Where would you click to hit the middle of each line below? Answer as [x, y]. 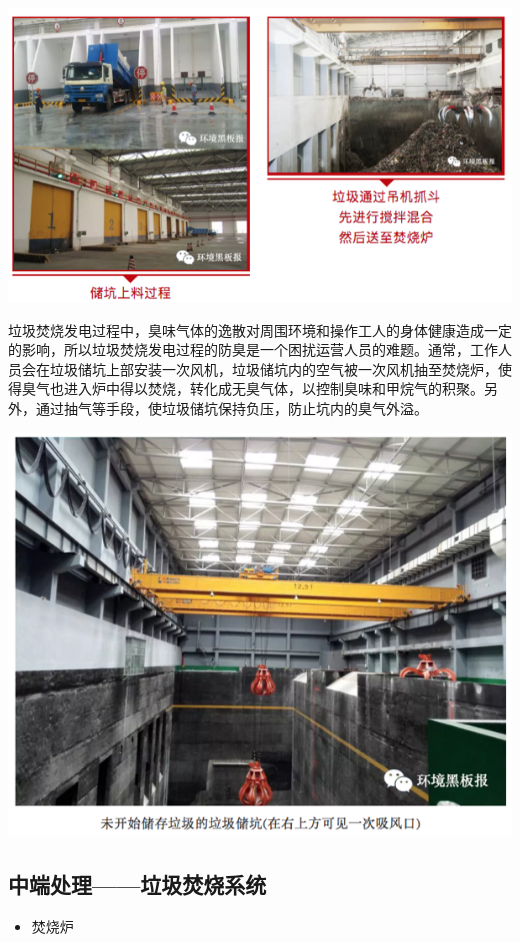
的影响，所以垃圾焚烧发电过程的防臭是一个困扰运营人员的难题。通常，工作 [253, 349]
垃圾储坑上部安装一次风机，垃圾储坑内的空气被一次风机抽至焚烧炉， [273, 368]
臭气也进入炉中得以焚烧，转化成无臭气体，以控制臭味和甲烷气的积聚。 [252, 388]
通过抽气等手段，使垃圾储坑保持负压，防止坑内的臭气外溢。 [231, 407]
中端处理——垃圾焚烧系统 [137, 883]
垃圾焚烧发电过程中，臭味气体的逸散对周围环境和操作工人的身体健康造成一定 [260, 329]
